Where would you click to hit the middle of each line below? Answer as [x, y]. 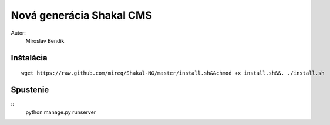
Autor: [18, 33]
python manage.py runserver [61, 112]
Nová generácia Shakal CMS [81, 15]
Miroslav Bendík [45, 40]
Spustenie [30, 90]
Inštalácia [29, 58]
